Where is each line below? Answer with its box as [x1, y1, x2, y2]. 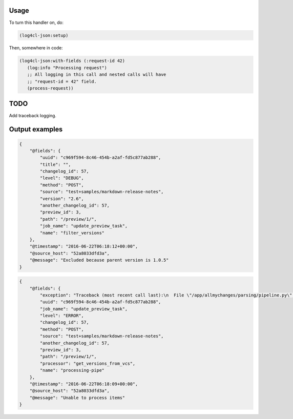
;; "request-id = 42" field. [27, 79, 97, 84]
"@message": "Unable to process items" [29, 395, 126, 400]
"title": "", [40, 162, 71, 167]
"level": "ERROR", [40, 313, 84, 318]
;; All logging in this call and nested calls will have [27, 72, 167, 78]
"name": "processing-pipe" [40, 368, 105, 373]
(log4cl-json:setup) [19, 32, 68, 38]
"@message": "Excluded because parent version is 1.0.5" [29, 257, 169, 263]
